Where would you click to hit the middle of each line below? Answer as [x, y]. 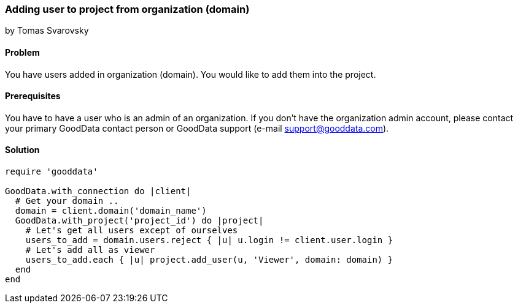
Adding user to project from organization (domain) [127, 9]
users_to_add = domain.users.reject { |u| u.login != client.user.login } [209, 240]
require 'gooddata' [52, 172]
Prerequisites [33, 96]
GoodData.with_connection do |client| [98, 191]
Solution [22, 150]
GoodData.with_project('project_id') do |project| [139, 221]
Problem [22, 52]
